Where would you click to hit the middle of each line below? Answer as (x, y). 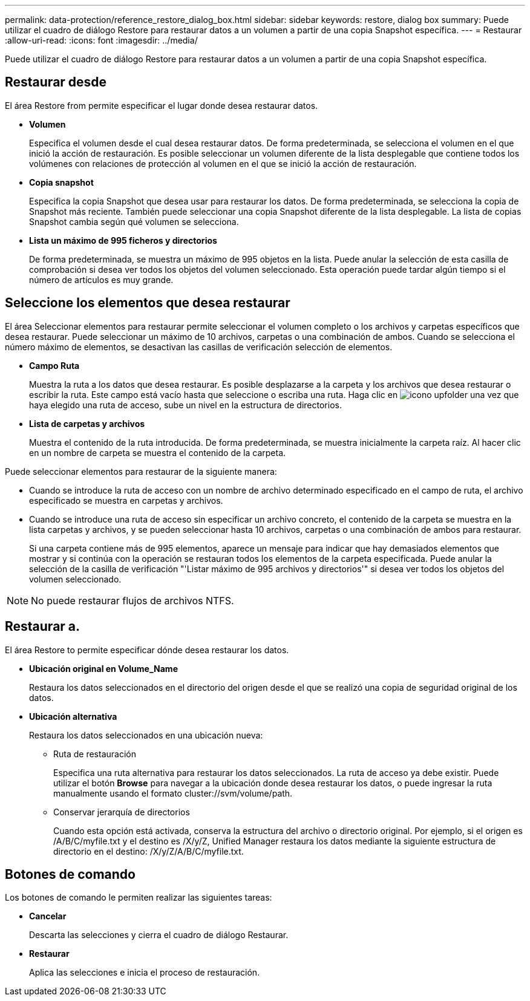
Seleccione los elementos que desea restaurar (148, 303)
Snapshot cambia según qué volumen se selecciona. (134, 221)
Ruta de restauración (95, 754)
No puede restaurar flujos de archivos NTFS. (132, 600)
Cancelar (48, 916)
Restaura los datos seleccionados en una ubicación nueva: (146, 735)
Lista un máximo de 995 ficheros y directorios (123, 240)
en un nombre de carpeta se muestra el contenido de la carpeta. (158, 452)
